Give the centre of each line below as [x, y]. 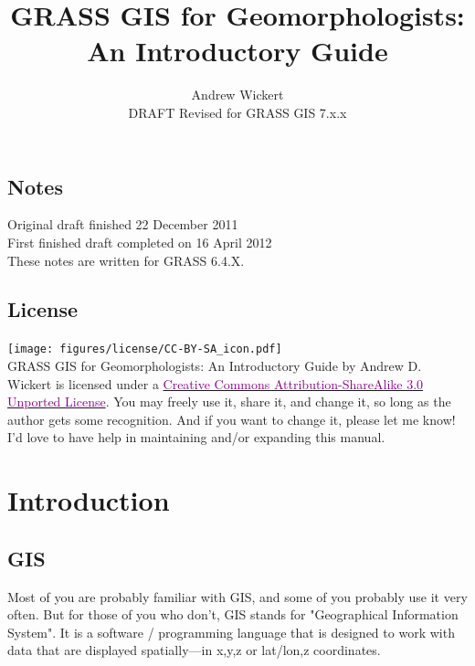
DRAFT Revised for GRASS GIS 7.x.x [237, 112]
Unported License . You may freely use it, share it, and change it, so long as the [229, 402]
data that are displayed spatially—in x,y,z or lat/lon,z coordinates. [194, 650]
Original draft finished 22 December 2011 [123, 224]
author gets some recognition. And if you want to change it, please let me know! [232, 419]
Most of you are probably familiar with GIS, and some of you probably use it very [237, 596]
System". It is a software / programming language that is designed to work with [231, 632]
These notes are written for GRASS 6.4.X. [126, 260]
